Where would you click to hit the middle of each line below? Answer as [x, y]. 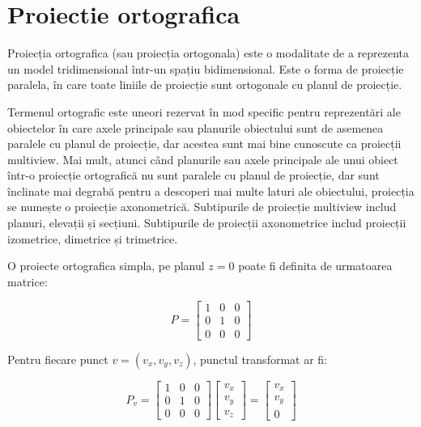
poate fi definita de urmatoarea [315, 266]
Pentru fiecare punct [58, 359]
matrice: [28, 281]
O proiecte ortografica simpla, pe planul [106, 266]
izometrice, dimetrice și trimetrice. [93, 238]
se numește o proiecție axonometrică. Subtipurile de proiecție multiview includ [202, 207]
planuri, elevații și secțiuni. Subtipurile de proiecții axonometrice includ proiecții [207, 223]
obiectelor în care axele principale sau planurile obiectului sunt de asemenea [196, 127]
